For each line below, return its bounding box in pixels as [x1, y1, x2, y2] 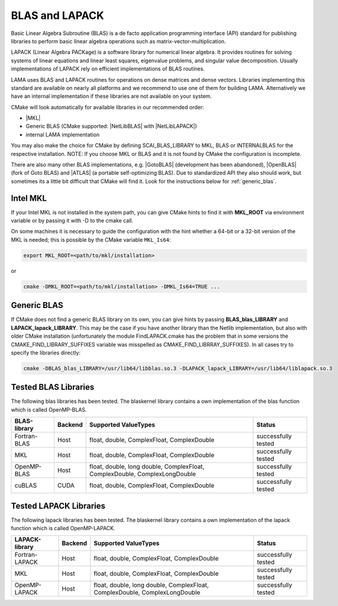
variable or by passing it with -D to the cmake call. [11, 217, 133, 225]
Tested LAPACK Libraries [11, 501, 106, 511]
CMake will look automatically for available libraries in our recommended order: [11, 104, 204, 111]
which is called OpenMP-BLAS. [11, 406, 87, 413]
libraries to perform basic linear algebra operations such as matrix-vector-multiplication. [11, 37, 226, 44]
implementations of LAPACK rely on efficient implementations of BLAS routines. [11, 65, 205, 72]
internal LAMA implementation [25, 131, 100, 138]
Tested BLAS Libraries [11, 382, 95, 392]
